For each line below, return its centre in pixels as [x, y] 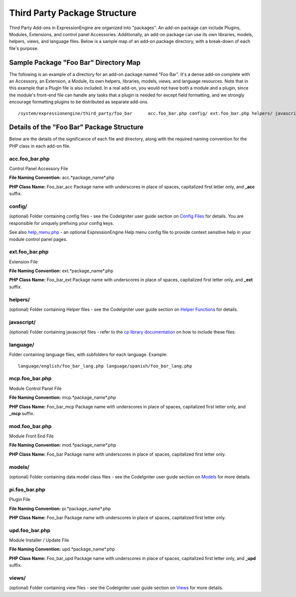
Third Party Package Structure [73, 13]
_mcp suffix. [22, 413]
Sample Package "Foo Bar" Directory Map [75, 63]
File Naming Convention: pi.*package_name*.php [60, 509]
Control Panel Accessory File [39, 169]
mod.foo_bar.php [30, 426]
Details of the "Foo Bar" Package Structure [76, 127]
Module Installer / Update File [39, 540]
